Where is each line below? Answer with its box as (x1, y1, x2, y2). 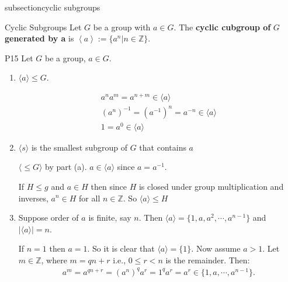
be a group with (93, 20, 151, 33)
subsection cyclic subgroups (5, 1, 100, 13)
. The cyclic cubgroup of (174, 20, 271, 33)
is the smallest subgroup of (31, 141, 128, 153)
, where (41, 253, 67, 266)
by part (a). (45, 161, 87, 173)
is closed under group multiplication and (138, 180, 284, 192)
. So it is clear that (87, 242, 155, 255)
